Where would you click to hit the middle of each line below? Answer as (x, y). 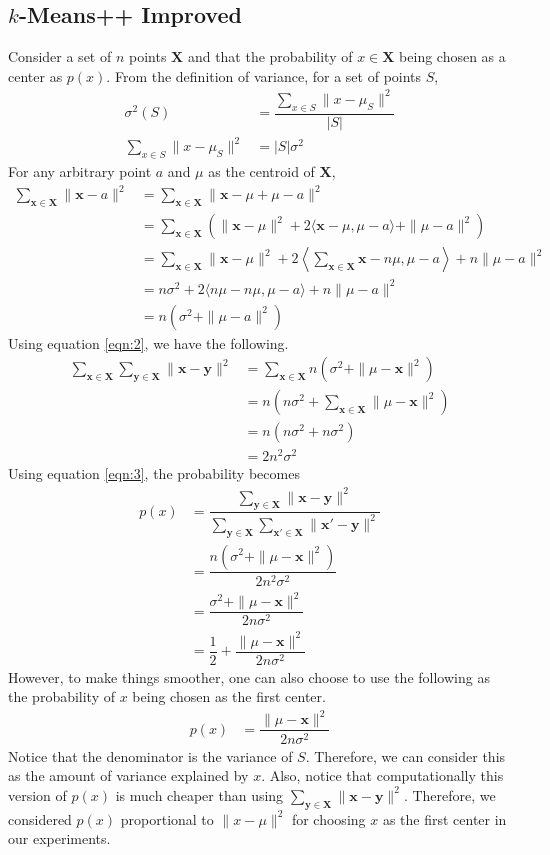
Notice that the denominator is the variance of (150, 755)
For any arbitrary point (80, 171)
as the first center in (444, 818)
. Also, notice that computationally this (382, 775)
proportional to (167, 818)
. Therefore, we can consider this (405, 755)
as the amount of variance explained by (128, 775)
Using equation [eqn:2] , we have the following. (148, 342)
